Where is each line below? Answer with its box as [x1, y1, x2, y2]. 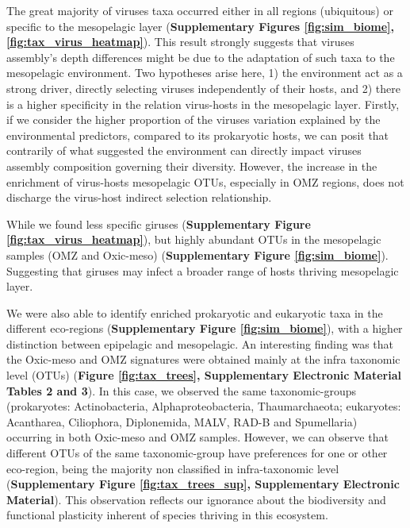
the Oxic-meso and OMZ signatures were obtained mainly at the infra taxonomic [6, 351, 400, 368]
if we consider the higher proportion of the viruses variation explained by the [6, 111, 381, 128]
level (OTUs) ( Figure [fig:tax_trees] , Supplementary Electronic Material [6, 367, 401, 383]
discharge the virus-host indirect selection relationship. [6, 189, 272, 206]
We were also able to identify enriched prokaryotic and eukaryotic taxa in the [6, 304, 383, 321]
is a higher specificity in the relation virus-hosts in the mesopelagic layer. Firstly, [6, 95, 400, 112]
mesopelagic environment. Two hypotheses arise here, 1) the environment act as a [6, 64, 403, 81]
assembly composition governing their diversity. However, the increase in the [6, 157, 377, 174]
